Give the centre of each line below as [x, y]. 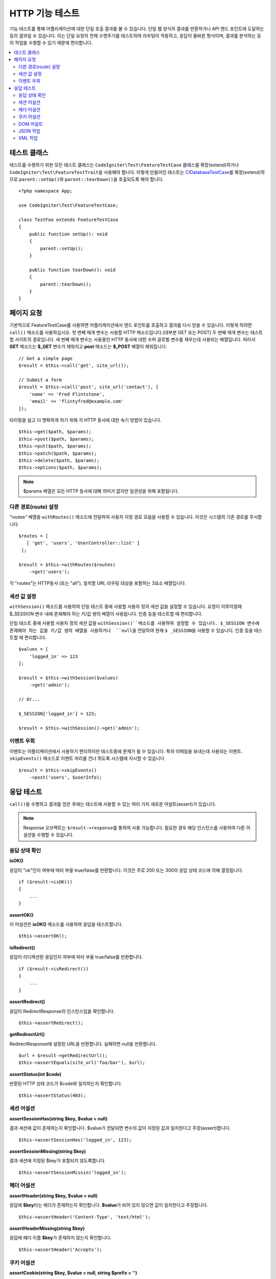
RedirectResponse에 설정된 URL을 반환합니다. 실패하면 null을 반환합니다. [83, 1044]
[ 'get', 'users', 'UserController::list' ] [83, 543]
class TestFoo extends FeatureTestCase [68, 220]
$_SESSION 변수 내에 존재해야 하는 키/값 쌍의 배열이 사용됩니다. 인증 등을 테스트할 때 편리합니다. [106, 613]
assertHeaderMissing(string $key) [47, 1228]
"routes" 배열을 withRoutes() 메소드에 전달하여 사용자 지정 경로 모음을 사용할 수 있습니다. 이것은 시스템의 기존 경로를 [129, 517]
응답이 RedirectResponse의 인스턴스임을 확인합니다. [62, 1011]
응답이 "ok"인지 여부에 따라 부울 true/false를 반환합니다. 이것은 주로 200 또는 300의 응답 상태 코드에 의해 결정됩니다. [126, 870]
